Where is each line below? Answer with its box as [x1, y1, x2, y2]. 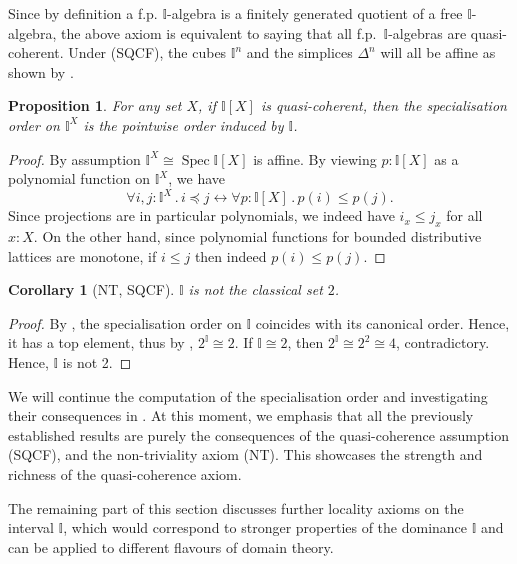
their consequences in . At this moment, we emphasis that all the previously [8, 405, 474, 426]
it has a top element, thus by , [8, 332, 194, 353]
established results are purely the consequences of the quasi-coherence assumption [8, 424, 509, 445]
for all [446, 205, 483, 226]
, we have [168, 168, 226, 189]
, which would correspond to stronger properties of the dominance [63, 517, 468, 538]
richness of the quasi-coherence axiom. [8, 463, 242, 484]
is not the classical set [188, 279, 323, 300]
